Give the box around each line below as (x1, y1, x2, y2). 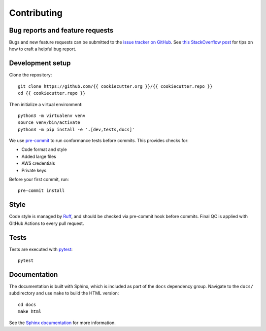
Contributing (9, 7, 63, 18)
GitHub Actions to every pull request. (9, 220, 84, 226)
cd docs (18, 301, 36, 307)
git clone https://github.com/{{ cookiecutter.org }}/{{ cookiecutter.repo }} (18, 83, 213, 89)
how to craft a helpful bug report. (9, 46, 76, 52)
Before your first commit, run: (9, 177, 69, 183)
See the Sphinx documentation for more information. (9, 320, 116, 326)
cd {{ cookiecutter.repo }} (18, 90, 86, 96)
